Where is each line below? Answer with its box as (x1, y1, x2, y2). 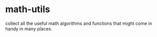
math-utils (5, 4, 51, 15)
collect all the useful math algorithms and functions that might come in (5, 20, 152, 26)
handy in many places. (5, 25, 52, 31)
